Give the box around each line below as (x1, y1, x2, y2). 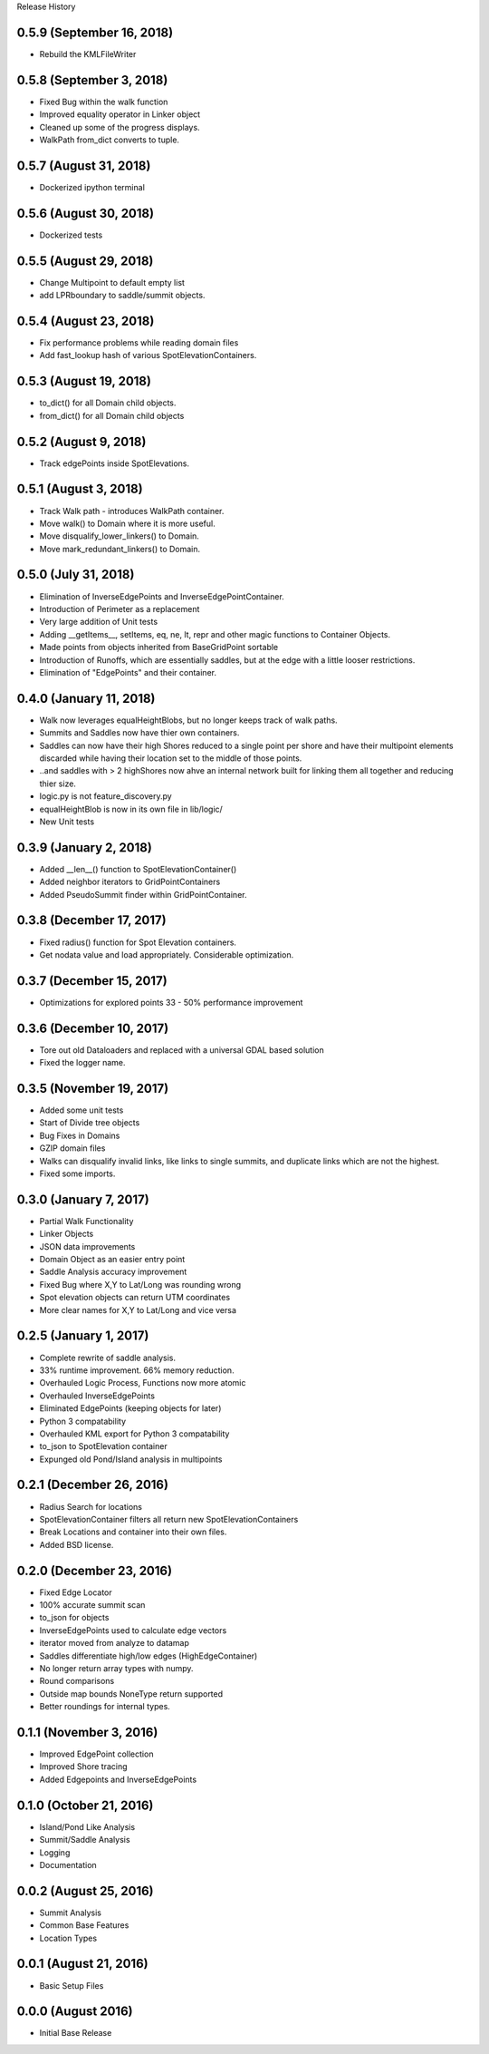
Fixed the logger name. (39, 1057, 126, 1068)
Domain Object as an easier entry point (39, 1254, 186, 1265)
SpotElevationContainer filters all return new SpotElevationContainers (39, 1514, 299, 1524)
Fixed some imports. (39, 1168, 116, 1179)
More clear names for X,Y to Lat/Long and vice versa (39, 1304, 237, 1315)
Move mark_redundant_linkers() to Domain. (39, 543, 201, 554)
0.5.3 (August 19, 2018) (16, 374, 151, 389)
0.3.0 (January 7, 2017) (16, 1192, 149, 1207)
